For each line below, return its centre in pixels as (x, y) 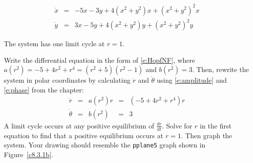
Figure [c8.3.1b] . (29, 154)
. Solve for (177, 125)
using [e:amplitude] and (192, 80)
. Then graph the (207, 135)
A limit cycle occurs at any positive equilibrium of (79, 125)
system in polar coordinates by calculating (67, 80)
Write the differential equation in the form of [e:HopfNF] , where (100, 60)
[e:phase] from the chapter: (44, 89)
